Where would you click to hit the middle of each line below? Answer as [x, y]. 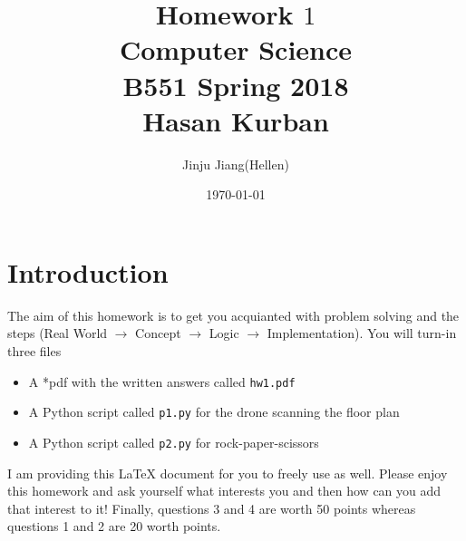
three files [34, 351]
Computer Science [236, 49]
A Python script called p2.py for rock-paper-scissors [174, 442]
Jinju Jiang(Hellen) [236, 164]
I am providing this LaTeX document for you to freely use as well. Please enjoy [228, 473]
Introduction [88, 271]
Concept [158, 333]
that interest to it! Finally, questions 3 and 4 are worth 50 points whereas [212, 508]
